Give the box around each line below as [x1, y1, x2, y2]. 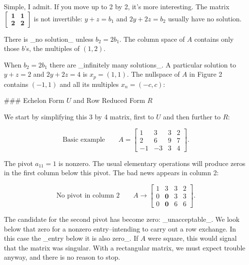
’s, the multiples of [24, 43, 80, 53]
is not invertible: [33, 13, 82, 23]
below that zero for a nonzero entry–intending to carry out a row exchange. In [4, 223, 236, 233]
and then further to [163, 112, 221, 122]
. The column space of [119, 33, 185, 44]
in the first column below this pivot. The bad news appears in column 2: [4, 167, 219, 178]
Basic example [62, 136, 105, 144]
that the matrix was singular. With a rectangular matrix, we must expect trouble [4, 242, 246, 252]
